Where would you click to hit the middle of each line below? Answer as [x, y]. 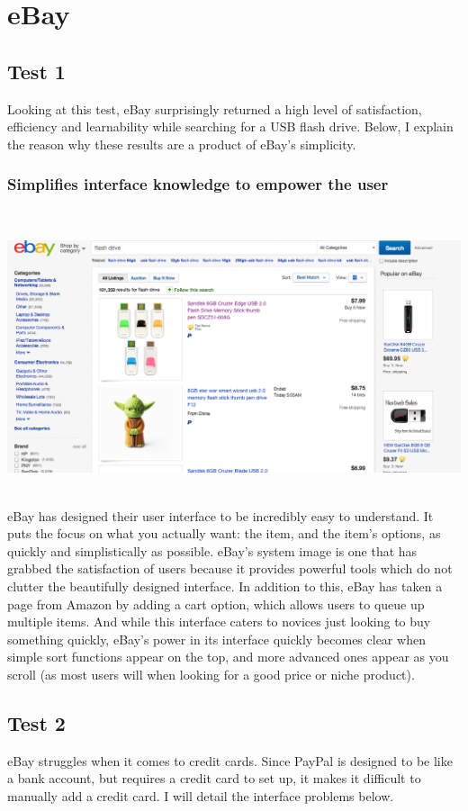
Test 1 [36, 71]
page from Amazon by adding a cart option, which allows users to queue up [216, 604]
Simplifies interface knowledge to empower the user [198, 184]
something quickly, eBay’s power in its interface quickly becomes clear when [216, 639]
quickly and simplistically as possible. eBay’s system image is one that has [212, 550]
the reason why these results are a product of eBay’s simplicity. [182, 144]
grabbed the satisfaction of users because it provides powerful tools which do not [230, 568]
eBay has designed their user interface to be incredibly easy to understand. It [220, 515]
